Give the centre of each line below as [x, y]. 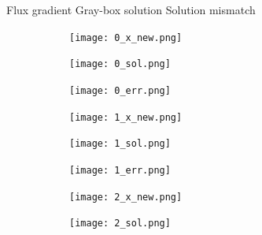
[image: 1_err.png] [120, 170]
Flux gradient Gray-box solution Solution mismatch [131, 9]
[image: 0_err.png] [120, 90]
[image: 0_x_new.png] [126, 37]
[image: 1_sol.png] [120, 144]
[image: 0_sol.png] [120, 64]
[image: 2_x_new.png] [126, 197]
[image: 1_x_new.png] [126, 117]
